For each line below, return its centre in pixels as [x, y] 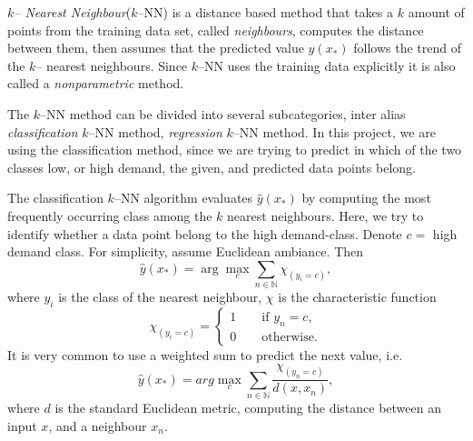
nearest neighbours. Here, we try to [325, 215]
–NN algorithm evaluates [183, 198]
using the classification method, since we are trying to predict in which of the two [235, 150]
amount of [436, 12]
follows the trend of [408, 48]
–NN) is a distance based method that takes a [266, 12]
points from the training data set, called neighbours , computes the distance [216, 30]
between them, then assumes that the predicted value [156, 48]
